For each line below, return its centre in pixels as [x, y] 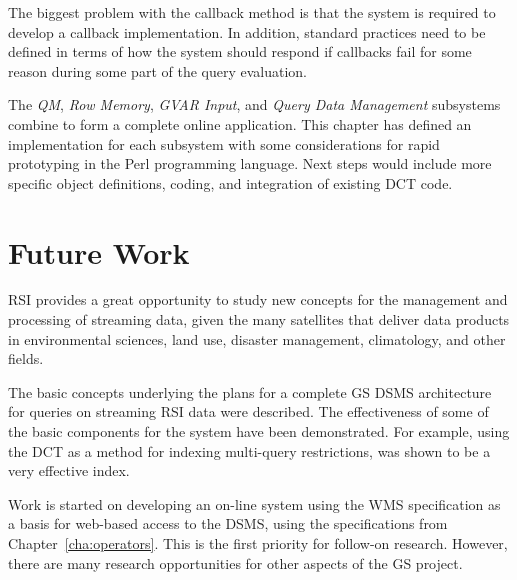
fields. [26, 358]
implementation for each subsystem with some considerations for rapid [224, 143]
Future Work [99, 251]
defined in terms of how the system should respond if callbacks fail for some [240, 51]
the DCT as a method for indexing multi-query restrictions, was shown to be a [249, 450]
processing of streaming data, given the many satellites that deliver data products [259, 319]
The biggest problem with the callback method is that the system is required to [252, 12]
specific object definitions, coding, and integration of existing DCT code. [230, 182]
